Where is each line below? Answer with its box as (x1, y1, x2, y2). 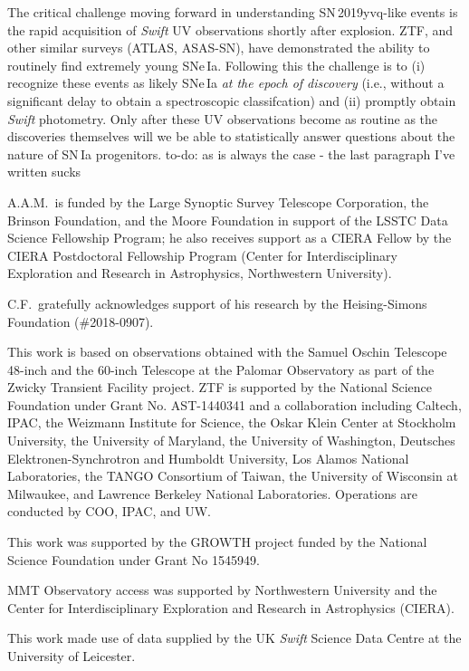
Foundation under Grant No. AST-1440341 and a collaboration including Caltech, (7, 395, 462, 414)
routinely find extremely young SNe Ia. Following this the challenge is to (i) (7, 55, 426, 74)
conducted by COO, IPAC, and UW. (7, 502, 211, 521)
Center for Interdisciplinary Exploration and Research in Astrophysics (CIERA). (7, 598, 455, 617)
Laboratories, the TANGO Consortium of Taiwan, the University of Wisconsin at (7, 466, 458, 485)
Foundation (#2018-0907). (7, 312, 154, 331)
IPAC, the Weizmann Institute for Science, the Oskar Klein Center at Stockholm (7, 413, 456, 432)
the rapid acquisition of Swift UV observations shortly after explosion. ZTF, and (7, 20, 454, 39)
